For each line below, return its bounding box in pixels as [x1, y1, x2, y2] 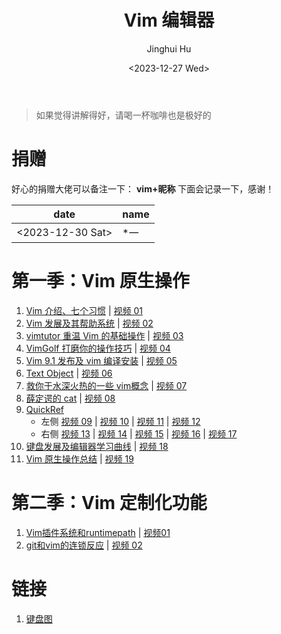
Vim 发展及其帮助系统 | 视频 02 [25, 317, 154, 329]
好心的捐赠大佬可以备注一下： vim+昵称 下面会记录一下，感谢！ [11, 182, 275, 195]
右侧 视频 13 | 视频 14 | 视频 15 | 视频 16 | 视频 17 [40, 427, 238, 440]
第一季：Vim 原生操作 [11, 270, 190, 293]
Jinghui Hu [146, 42, 192, 55]
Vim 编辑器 [123, 9, 215, 32]
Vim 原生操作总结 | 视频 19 [25, 452, 134, 465]
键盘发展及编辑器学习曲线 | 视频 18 [25, 440, 169, 452]
